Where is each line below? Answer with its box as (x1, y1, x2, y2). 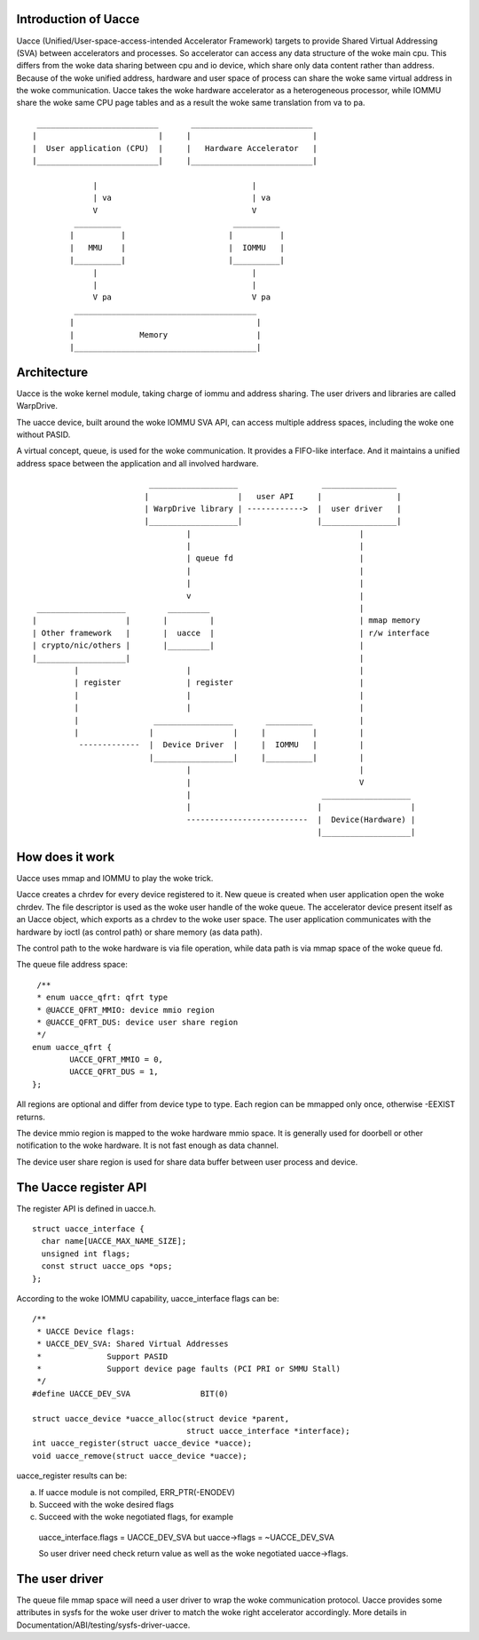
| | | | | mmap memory (32, 616, 420, 625)
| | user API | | (144, 491, 402, 501)
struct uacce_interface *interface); (186, 1426, 350, 1436)
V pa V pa (92, 292, 271, 302)
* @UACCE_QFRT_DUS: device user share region (36, 1017, 239, 1027)
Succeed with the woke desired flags (38, 1499, 175, 1509)
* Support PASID (36, 1351, 169, 1361)
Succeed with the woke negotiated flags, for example (38, 1511, 234, 1523)
